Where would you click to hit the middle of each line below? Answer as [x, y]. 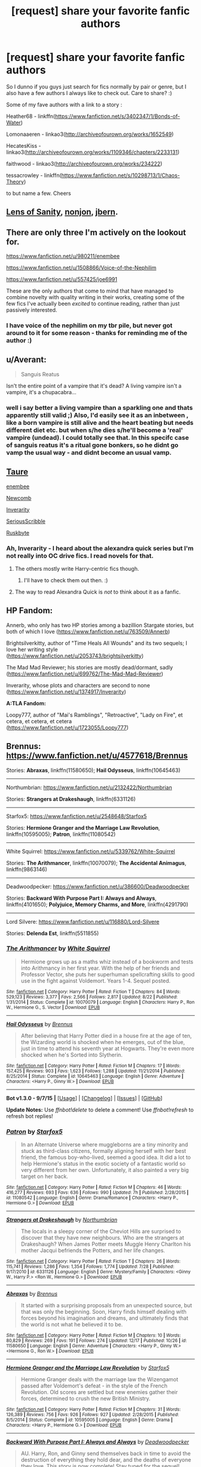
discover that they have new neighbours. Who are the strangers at [102, 1238]
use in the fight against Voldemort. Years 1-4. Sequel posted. [96, 981]
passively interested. [32, 310]
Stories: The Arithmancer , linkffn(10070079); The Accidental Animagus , [96, 863]
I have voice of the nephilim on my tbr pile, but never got [89, 325]
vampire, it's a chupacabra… [41, 392]
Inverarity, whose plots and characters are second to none [78, 685]
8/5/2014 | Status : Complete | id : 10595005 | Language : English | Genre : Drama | [89, 1420]
